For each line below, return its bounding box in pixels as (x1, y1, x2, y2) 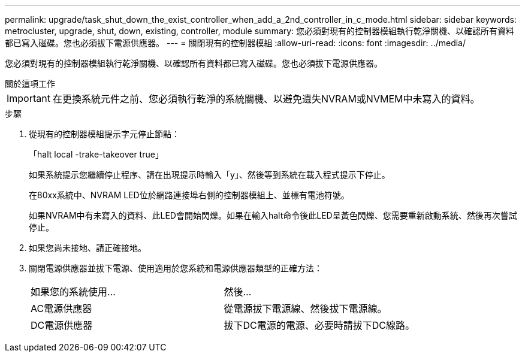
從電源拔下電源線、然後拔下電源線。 (224, 302, 387, 314)
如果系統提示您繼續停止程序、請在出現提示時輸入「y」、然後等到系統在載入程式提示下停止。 (29, 170, 390, 180)
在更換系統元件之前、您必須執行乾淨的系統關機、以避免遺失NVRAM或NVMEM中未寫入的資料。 (52, 93, 480, 105)
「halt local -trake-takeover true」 (29, 149, 164, 159)
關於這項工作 (5, 78, 55, 89)
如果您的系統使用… (31, 286, 116, 298)
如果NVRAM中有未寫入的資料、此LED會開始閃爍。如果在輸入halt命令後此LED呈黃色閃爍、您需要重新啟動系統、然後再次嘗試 (29, 210, 517, 220)
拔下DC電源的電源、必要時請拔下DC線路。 (224, 319, 415, 331)
